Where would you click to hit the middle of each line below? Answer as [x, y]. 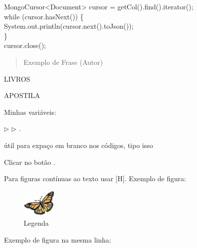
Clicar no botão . [30, 162]
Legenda [36, 223]
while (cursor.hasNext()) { [44, 16]
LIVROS [17, 78]
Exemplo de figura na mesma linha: [58, 239]
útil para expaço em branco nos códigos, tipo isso [79, 145]
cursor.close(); [25, 45]
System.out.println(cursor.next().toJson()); [69, 26]
